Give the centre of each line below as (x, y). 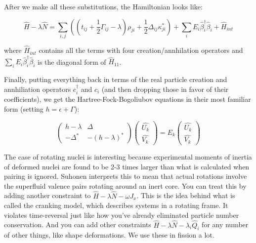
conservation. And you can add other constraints (78, 224)
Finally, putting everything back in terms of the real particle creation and (116, 79)
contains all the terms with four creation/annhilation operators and (141, 50)
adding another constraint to (47, 195)
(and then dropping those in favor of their (165, 89)
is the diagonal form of (72, 61)
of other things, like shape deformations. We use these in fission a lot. (109, 235)
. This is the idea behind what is (186, 195)
